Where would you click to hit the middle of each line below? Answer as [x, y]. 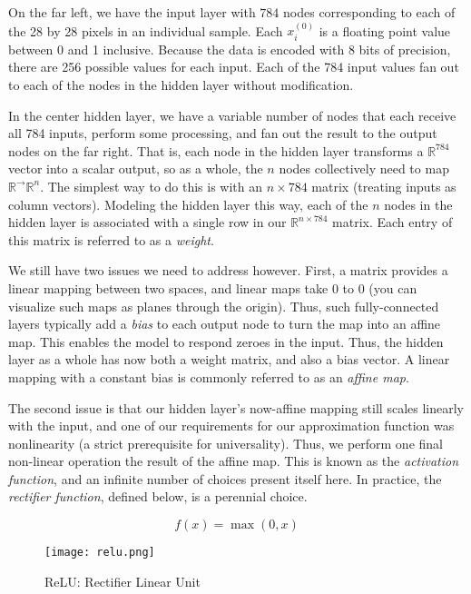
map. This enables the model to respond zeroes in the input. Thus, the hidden [226, 341]
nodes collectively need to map [364, 168]
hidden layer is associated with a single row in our [147, 222]
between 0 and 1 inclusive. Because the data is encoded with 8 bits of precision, [230, 49]
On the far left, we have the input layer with [132, 12]
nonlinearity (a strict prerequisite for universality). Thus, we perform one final [226, 443]
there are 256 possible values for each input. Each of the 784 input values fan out [234, 67]
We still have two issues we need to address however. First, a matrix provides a [228, 270]
